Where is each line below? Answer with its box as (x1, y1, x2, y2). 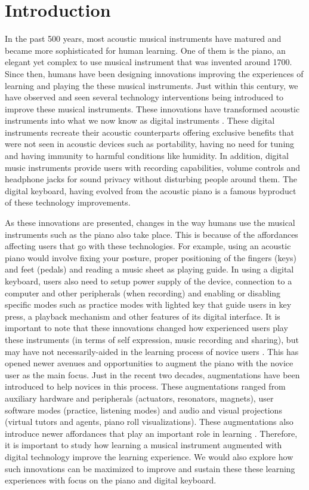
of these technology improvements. (5, 196, 131, 209)
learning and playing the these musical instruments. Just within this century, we (5, 79, 298, 91)
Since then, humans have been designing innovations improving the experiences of (5, 67, 304, 79)
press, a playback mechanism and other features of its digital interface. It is (5, 310, 280, 322)
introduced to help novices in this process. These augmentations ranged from (5, 380, 286, 393)
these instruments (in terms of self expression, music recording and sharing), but (5, 333, 299, 345)
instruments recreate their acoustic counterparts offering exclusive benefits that (5, 125, 294, 138)
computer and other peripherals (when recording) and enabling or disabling (5, 286, 281, 299)
